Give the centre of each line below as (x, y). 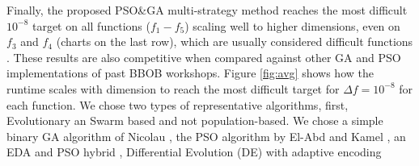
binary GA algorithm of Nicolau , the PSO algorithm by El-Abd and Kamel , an (206, 136)
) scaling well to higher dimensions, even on (292, 25)
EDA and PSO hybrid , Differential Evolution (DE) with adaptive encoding (194, 152)
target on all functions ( (91, 25)
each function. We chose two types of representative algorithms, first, (178, 104)
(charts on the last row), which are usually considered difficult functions (235, 41)
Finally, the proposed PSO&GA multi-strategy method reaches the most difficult (207, 10)
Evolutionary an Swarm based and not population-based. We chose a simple (195, 120)
